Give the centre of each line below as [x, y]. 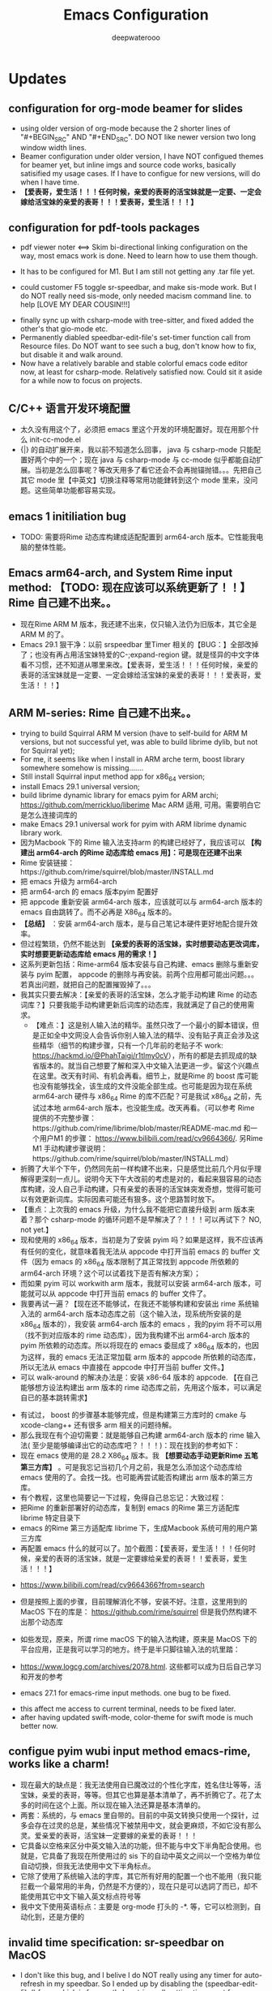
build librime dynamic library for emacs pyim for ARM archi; [119, 795]
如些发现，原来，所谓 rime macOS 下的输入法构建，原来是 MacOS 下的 [138, 1639]
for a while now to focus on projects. [81, 381]
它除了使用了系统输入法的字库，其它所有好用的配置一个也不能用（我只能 [140, 1876]
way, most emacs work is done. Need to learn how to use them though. [139, 256]
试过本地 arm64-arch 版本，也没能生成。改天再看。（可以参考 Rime [143, 1108]
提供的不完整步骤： [64, 1118]
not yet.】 [36, 1229]
